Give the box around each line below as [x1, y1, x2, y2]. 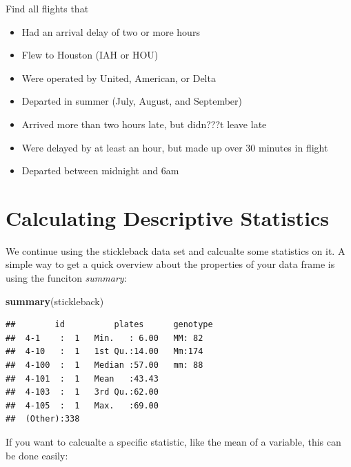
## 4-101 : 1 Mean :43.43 [6, 373, 159, 384]
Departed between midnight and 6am [21, 163, 179, 178]
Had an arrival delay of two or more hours [21, 24, 200, 39]
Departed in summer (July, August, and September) [21, 94, 242, 108]
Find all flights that [6, 1, 89, 15]
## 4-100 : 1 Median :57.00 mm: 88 [6, 360, 203, 371]
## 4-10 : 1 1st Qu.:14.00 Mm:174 [6, 346, 203, 357]
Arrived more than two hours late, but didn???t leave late [21, 116, 267, 131]
